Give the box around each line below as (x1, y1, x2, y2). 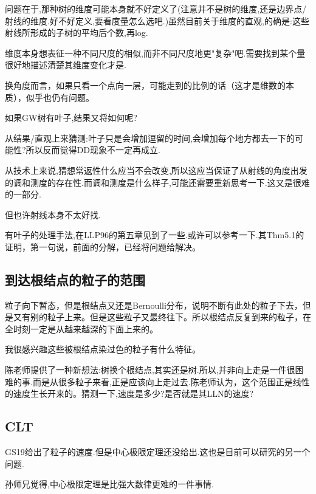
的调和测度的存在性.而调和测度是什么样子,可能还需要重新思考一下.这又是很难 (5, 176, 310, 188)
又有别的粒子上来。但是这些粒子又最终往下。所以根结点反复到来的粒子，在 (13, 310, 311, 323)
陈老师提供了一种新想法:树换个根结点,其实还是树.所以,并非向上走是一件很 (5, 363, 295, 376)
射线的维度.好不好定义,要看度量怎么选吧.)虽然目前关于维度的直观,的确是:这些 (5, 14, 309, 27)
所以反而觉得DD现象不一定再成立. (26, 143, 160, 156)
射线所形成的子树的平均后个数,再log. (5, 26, 148, 39)
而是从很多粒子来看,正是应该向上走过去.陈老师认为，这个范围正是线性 (32, 375, 310, 388)
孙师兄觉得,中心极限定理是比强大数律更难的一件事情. (5, 478, 214, 490)
